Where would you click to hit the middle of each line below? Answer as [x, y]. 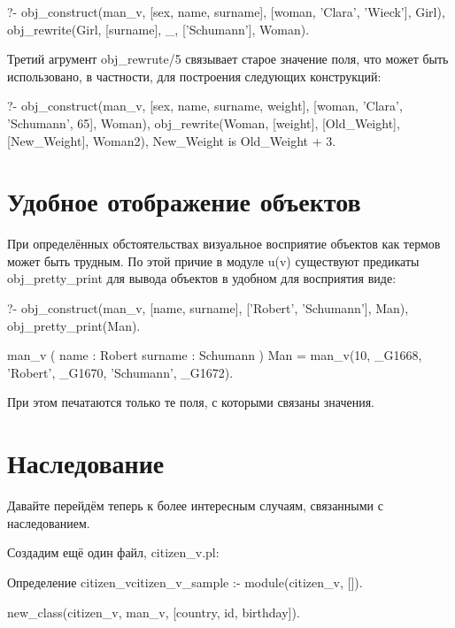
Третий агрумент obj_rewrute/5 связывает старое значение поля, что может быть [228, 59]
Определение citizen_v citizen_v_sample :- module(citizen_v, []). [185, 582]
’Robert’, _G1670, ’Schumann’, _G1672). [120, 372]
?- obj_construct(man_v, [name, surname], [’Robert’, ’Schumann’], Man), [208, 308]
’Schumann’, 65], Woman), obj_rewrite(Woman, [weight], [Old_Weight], [204, 123]
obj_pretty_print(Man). [74, 325]
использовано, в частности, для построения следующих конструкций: [194, 76]
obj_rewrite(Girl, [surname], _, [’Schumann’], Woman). [158, 29]
